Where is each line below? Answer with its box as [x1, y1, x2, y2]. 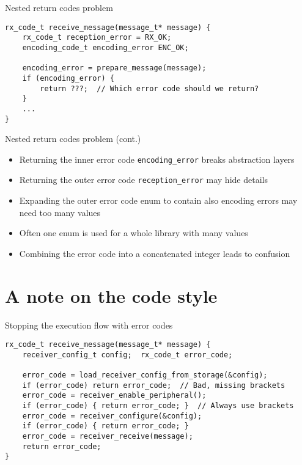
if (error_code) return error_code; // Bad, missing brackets [22, 381, 285, 390]
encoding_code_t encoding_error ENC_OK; [22, 43, 189, 52]
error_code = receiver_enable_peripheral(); [22, 391, 207, 400]
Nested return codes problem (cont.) [5, 132, 141, 145]
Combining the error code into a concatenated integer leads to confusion [19, 247, 290, 259]
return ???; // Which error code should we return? [40, 84, 259, 93]
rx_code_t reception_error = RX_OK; [22, 33, 172, 42]
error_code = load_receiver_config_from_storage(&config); [22, 371, 268, 380]
